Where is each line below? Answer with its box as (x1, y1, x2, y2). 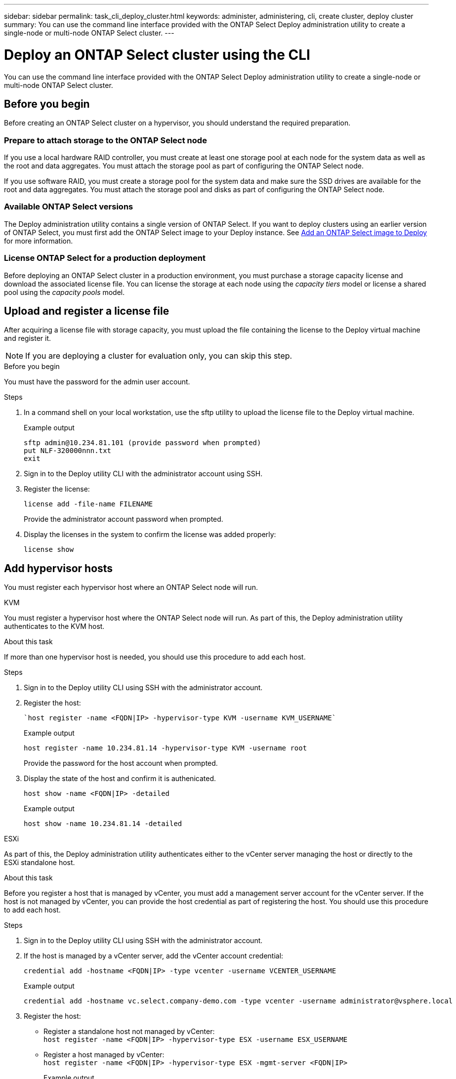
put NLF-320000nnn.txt (24, 447, 112, 455)
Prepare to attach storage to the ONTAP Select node (4, 135, 207, 145)
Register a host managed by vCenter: (43, 1050, 165, 1059)
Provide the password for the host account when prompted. (24, 759, 218, 768)
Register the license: (24, 485, 90, 494)
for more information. (4, 236, 73, 245)
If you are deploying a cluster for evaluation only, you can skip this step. (25, 351, 292, 361)
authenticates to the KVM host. (4, 622, 105, 631)
